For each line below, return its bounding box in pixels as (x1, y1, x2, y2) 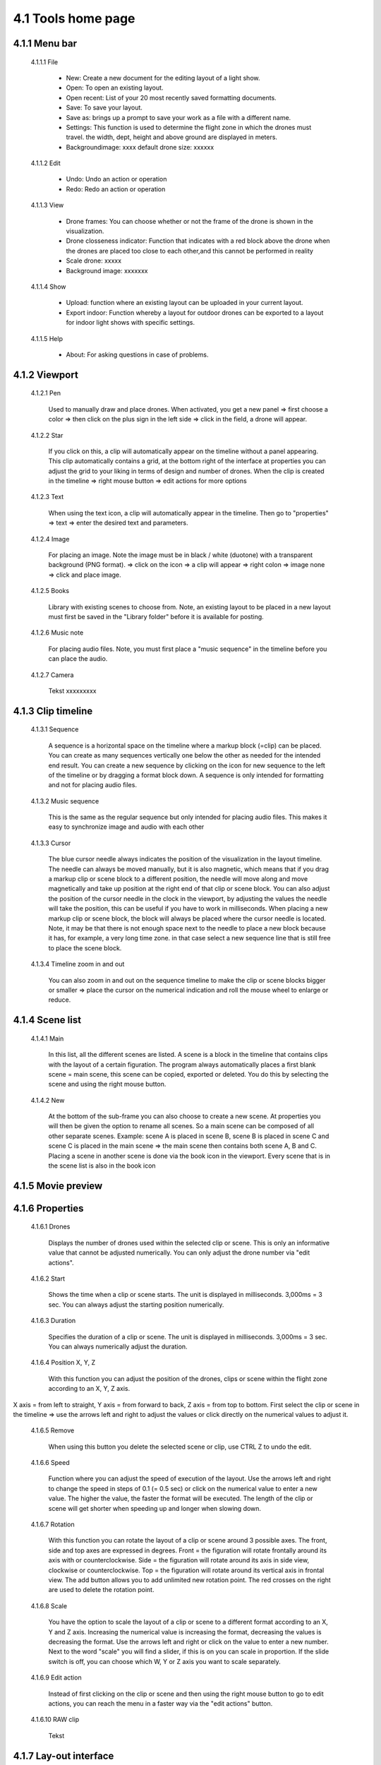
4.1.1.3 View (30, 201, 64, 210)
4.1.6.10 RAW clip (30, 1716, 80, 1724)
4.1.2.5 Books (30, 587, 70, 595)
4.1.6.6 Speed (30, 1459, 70, 1467)
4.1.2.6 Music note (30, 628, 84, 637)
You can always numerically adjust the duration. (48, 1342, 188, 1351)
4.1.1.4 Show (30, 282, 66, 291)
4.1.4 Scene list (13, 1014, 81, 1027)
